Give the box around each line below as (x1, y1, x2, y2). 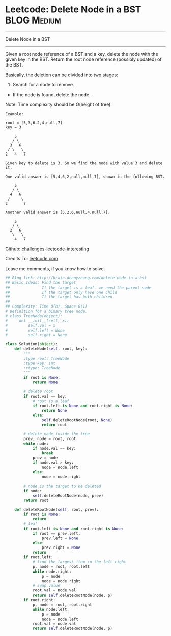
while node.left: (32, 607, 70, 612)
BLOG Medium (5, 14, 61, 26)
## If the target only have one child (5, 290, 117, 295)
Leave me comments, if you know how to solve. (5, 265, 105, 272)
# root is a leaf (32, 398, 70, 404)
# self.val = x (5, 323, 56, 328)
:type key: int (23, 361, 56, 366)
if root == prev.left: (32, 531, 81, 536)
